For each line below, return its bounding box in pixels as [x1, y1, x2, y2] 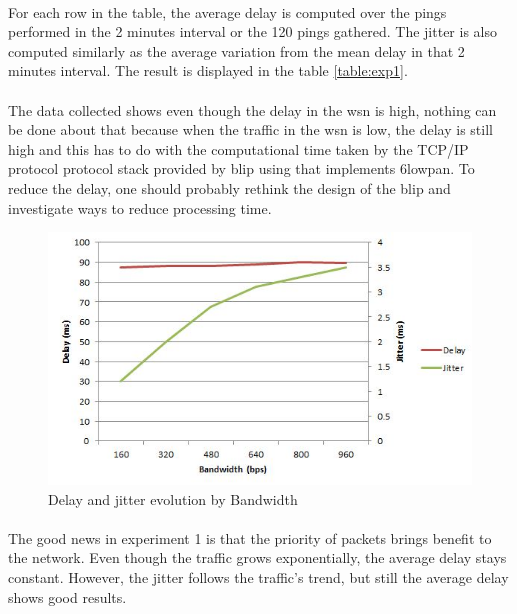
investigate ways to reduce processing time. [8, 197, 272, 218]
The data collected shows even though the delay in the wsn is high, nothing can [8, 99, 497, 120]
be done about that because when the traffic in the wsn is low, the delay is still [8, 119, 493, 140]
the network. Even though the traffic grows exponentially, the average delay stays [8, 547, 507, 568]
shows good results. [8, 586, 127, 607]
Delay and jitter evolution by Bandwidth [48, 488, 298, 509]
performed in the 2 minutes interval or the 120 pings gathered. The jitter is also [8, 21, 497, 42]
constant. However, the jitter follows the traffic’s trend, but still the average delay [8, 567, 509, 587]
